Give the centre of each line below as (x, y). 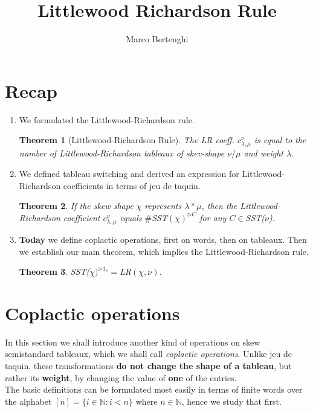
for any (213, 217)
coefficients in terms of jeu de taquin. (132, 185)
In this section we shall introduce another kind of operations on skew (133, 342)
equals (131, 217)
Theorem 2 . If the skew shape (76, 206)
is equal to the (280, 140)
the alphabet (28, 401)
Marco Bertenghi (157, 39)
